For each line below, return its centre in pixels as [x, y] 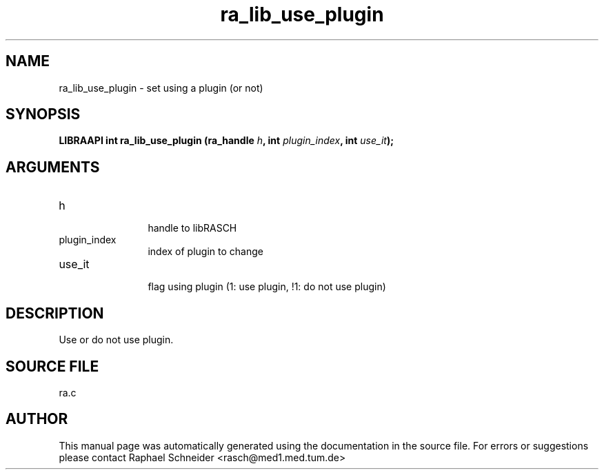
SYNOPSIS [43, 114]
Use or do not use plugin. [116, 340]
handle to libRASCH [192, 228]
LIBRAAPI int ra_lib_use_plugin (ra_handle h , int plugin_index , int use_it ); [226, 141]
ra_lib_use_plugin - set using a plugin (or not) [161, 88]
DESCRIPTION [55, 313]
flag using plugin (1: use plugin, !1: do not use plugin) [267, 287]
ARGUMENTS [53, 167]
